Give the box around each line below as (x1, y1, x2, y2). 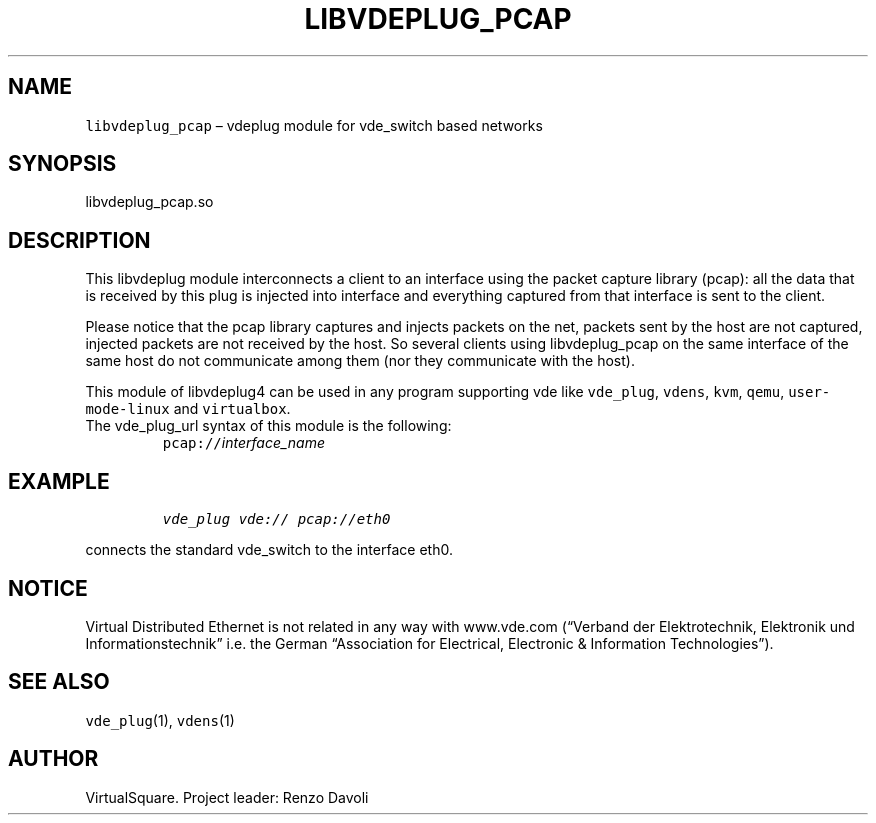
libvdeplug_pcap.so (85, 193, 214, 211)
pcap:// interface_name (162, 434, 326, 452)
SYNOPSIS (8, 151, 117, 177)
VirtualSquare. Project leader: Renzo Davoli (85, 788, 369, 806)
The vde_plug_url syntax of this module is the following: (85, 417, 452, 435)
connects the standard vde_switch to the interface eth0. (85, 541, 453, 559)
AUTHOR (8, 746, 99, 772)
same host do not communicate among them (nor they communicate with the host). (85, 352, 635, 370)
